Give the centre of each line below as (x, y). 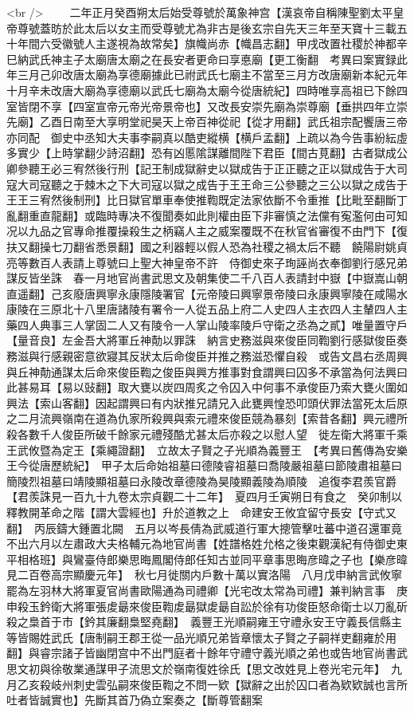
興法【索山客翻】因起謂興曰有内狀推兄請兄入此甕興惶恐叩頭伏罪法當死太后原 (207, 402)
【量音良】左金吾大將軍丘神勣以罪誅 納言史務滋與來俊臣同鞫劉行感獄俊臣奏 (207, 340)
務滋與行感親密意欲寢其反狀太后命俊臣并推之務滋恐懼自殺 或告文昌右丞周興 (207, 356)
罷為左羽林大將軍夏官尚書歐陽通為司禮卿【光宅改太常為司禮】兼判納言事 (196, 590)
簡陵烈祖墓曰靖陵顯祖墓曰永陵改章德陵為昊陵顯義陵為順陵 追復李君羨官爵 (201, 481)
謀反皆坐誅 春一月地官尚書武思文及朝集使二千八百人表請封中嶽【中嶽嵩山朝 (207, 278)
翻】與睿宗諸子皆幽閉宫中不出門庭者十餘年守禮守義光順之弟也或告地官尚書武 (207, 653)
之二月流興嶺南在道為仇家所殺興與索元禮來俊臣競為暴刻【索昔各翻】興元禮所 (207, 418)
